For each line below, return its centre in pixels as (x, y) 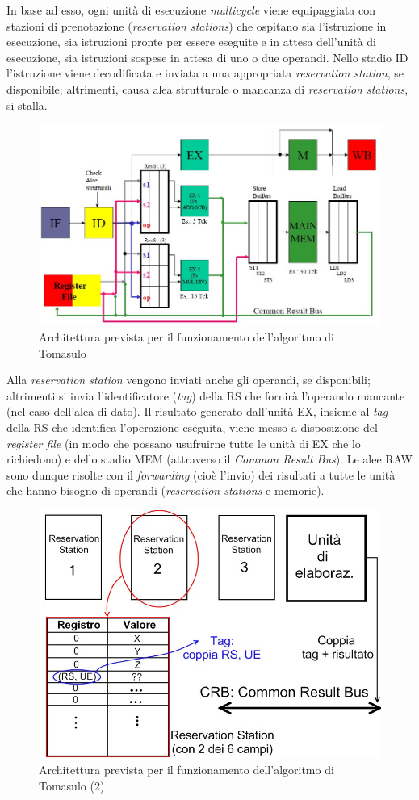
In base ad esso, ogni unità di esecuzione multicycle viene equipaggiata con (191, 10)
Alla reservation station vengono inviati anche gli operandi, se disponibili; (189, 380)
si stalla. (27, 105)
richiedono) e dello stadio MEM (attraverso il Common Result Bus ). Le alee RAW (209, 459)
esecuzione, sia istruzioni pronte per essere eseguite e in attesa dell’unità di (191, 42)
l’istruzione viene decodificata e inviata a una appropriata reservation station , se (205, 73)
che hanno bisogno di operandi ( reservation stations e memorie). (166, 490)
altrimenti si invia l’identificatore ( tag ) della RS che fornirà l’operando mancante (206, 395)
